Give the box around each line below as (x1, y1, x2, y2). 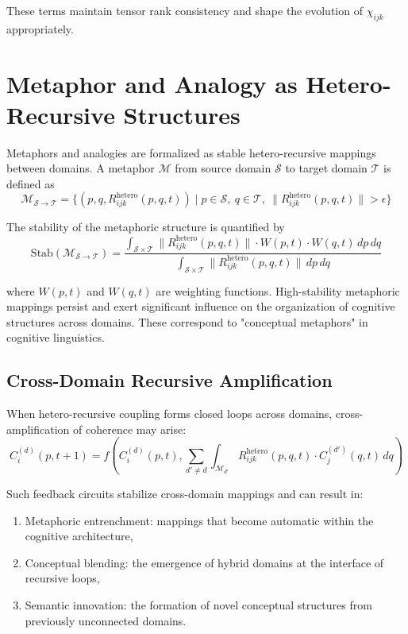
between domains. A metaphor (6, 160, 155, 176)
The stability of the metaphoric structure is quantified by (6, 218, 285, 235)
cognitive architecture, (25, 528, 133, 544)
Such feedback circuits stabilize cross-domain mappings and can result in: (6, 485, 364, 502)
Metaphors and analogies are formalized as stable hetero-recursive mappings (6, 144, 376, 160)
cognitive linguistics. (6, 329, 105, 346)
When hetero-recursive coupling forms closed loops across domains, (6, 405, 333, 422)
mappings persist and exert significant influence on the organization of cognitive (6, 298, 395, 315)
